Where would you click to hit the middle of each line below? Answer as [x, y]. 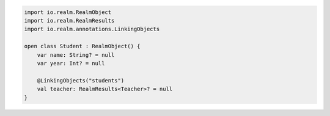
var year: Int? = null [71, 63]
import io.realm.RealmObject [68, 12]
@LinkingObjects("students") [81, 80]
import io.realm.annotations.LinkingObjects [92, 29]
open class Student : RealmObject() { [82, 46]
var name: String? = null [76, 55]
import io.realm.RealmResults [69, 20]
